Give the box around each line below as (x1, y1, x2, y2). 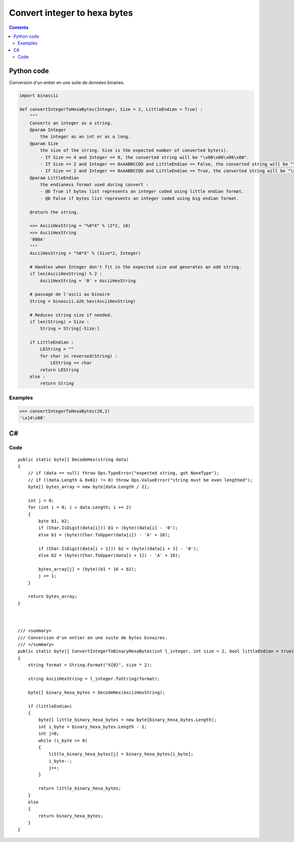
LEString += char (50, 360, 92, 366)
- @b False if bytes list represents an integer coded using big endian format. (40, 195, 240, 201)
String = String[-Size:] (40, 326, 100, 332)
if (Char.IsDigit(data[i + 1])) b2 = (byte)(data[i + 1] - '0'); (38, 546, 199, 551)
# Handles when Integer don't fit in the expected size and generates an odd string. (29, 264, 242, 269)
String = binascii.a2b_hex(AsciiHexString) (29, 298, 136, 304)
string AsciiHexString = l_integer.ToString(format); (27, 676, 160, 681)
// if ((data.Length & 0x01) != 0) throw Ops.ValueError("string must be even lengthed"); (27, 477, 253, 482)
